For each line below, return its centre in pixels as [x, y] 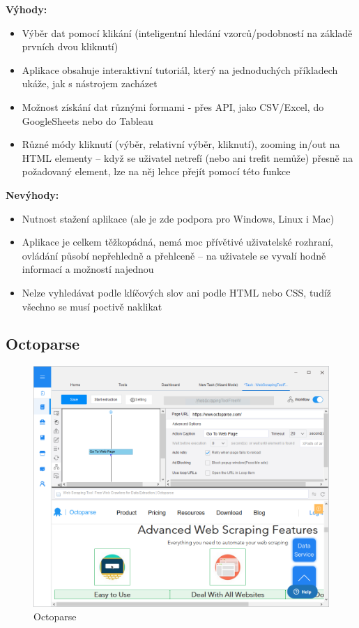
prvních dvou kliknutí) [70, 46]
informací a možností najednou [88, 269]
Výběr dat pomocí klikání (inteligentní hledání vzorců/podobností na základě [187, 32]
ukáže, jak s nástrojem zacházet [90, 83]
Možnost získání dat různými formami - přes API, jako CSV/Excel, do [173, 106]
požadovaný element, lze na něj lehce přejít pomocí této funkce [156, 171]
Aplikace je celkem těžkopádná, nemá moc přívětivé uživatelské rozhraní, [178, 242]
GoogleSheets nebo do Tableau [87, 120]
